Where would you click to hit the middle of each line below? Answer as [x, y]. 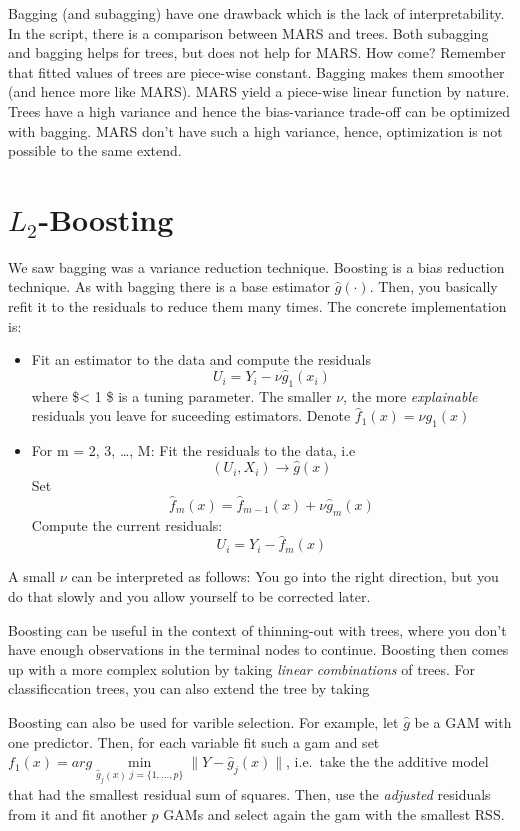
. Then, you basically [433, 286]
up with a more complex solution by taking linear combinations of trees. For [242, 668]
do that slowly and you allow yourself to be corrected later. [189, 596]
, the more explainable [410, 395]
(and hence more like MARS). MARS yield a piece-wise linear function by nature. [259, 91]
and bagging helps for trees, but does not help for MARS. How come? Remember [257, 52]
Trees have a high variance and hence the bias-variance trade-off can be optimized [259, 110]
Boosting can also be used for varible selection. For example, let [203, 722]
